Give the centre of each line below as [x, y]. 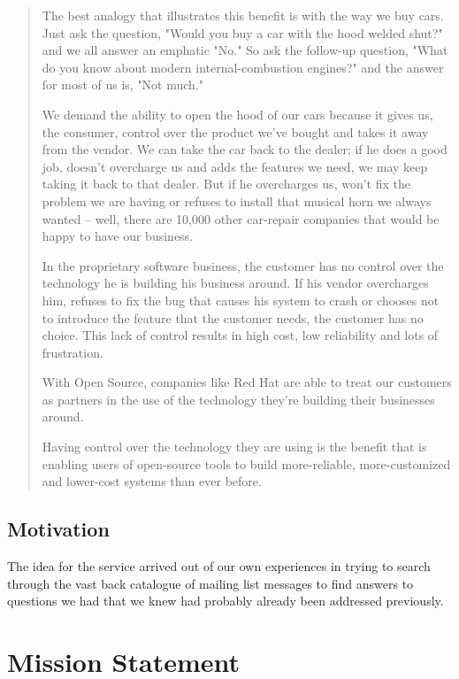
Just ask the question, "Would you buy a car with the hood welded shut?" [242, 32]
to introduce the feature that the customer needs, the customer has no [233, 317]
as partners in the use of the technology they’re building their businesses [238, 399]
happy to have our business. [118, 236]
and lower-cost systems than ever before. [152, 481]
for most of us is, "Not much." [123, 85]
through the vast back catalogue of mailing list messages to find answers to [210, 583]
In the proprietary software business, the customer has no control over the [243, 265]
